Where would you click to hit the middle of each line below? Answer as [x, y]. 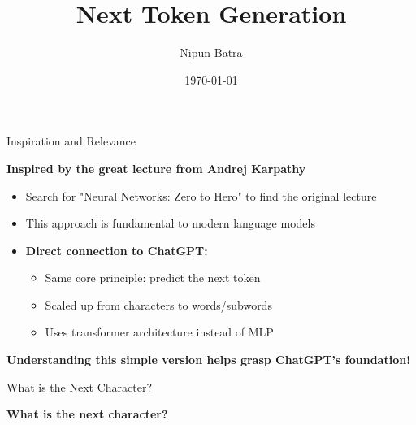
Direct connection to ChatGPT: [117, 250]
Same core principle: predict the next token [153, 278]
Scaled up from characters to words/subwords [158, 304]
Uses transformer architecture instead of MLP [159, 332]
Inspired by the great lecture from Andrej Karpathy [156, 168]
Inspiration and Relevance [71, 141]
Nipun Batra [211, 52]
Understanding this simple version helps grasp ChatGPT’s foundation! [209, 360]
